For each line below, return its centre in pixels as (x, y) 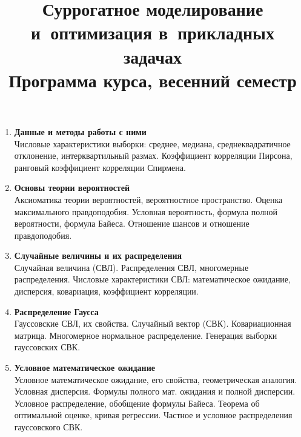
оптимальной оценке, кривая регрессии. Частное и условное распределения (153, 415)
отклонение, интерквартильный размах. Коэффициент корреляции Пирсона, (153, 155)
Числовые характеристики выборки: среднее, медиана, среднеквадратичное (152, 143)
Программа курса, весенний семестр (153, 80)
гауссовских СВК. (47, 347)
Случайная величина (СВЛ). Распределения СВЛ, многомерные (131, 267)
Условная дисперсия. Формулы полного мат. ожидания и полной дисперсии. (155, 391)
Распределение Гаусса (56, 311)
